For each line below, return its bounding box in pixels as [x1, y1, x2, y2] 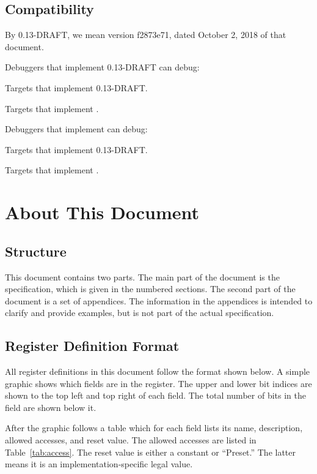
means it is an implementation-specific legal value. [5, 457, 193, 470]
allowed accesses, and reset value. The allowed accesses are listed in [5, 434, 257, 446]
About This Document [5, 200, 199, 225]
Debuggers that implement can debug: [5, 122, 148, 135]
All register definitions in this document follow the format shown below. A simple [5, 365, 310, 378]
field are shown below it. [5, 401, 97, 413]
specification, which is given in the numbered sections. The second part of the [5, 282, 296, 295]
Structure [5, 241, 67, 260]
